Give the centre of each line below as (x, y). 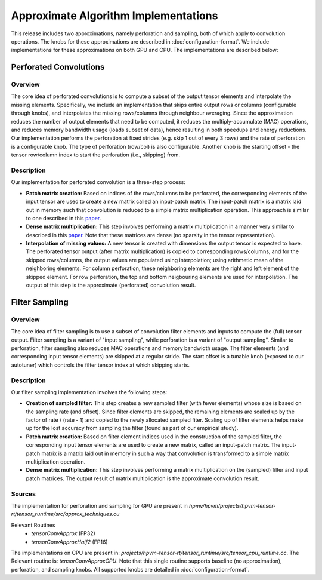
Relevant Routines (33, 525)
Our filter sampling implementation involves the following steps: (89, 392)
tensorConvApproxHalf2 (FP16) (69, 542)
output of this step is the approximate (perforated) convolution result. (111, 285)
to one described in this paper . (64, 218)
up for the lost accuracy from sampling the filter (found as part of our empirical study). (132, 428)
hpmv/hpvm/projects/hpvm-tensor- (232, 505)
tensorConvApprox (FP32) (63, 533)
